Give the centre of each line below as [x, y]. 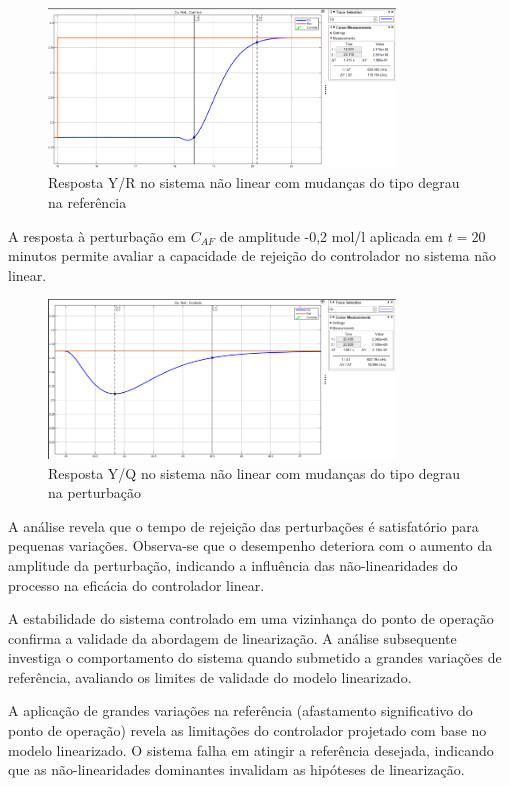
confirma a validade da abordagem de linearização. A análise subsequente [232, 637]
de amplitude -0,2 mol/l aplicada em [331, 235]
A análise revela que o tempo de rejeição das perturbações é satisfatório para [243, 525]
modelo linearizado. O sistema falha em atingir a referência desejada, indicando [251, 749]
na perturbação [95, 492]
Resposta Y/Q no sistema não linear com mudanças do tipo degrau [254, 472]
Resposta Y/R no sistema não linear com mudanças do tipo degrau [254, 182]
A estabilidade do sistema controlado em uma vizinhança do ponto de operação [251, 618]
